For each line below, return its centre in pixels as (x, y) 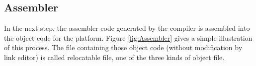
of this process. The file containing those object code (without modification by (123, 47)
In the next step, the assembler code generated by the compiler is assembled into (127, 28)
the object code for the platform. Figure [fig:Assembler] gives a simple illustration (128, 37)
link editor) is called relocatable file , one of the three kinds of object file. (114, 57)
